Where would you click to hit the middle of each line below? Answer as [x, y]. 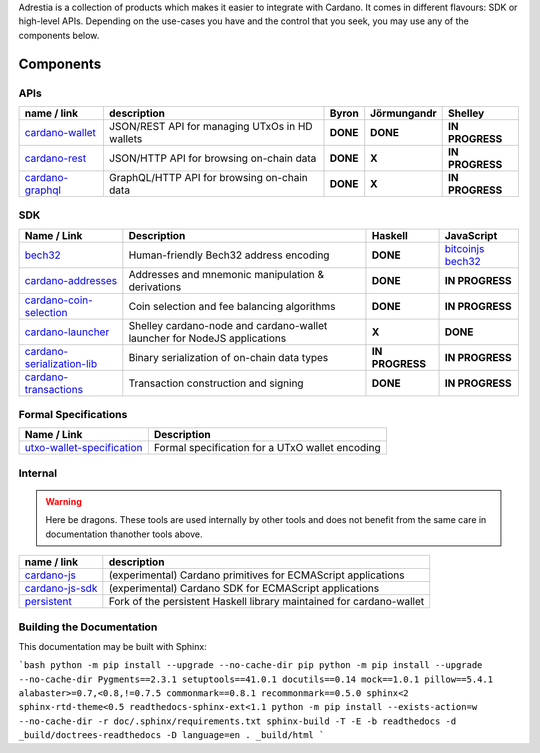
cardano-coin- [59, 300]
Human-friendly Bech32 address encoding [229, 255]
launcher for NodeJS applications [207, 338]
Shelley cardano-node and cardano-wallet [228, 325]
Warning [63, 501]
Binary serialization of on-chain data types [228, 357]
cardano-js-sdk [61, 588]
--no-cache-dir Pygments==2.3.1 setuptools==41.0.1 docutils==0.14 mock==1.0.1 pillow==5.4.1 [256, 679]
